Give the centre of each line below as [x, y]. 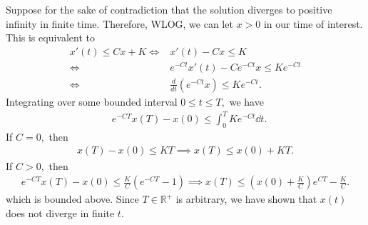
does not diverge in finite [60, 212]
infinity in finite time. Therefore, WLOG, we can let [119, 23]
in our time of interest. [313, 23]
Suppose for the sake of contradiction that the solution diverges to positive [169, 9]
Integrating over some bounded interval [92, 101]
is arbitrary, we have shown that [246, 199]
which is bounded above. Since [72, 199]
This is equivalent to [50, 37]
